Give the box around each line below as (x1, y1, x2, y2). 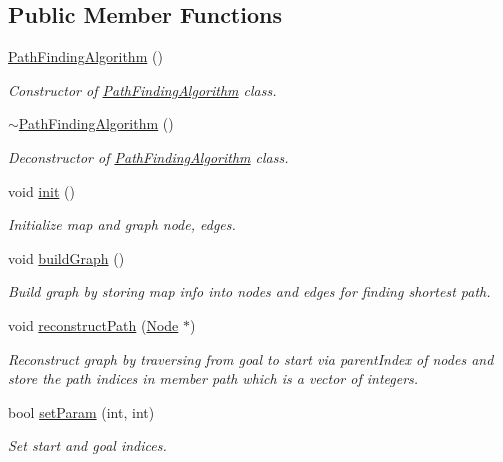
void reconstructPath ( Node (8, 314, 179, 335)
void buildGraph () (8, 247, 125, 268)
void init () (8, 180, 75, 201)
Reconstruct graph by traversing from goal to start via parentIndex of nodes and (8, 348, 494, 369)
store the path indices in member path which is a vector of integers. (8, 368, 419, 389)
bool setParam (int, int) (8, 401, 155, 422)
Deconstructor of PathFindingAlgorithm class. (8, 146, 289, 167)
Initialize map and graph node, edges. (8, 214, 236, 235)
